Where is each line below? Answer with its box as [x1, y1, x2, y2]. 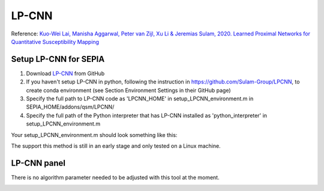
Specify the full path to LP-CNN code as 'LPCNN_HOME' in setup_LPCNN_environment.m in [26, 95, 254, 102]
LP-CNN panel [11, 158, 66, 168]
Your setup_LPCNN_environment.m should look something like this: [11, 131, 178, 138]
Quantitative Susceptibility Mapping [11, 38, 99, 45]
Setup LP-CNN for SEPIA [11, 54, 105, 64]
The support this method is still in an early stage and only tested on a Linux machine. [11, 142, 221, 150]
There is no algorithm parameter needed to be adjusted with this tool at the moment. [11, 174, 220, 181]
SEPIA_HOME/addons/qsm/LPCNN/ [26, 103, 115, 111]
